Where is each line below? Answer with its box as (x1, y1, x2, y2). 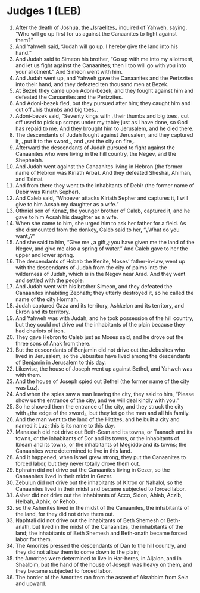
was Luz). (15, 384, 40, 391)
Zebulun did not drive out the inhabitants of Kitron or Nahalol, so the (15, 479, 183, 486)
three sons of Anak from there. (15, 340, 91, 347)
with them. (15, 371, 42, 378)
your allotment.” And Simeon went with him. (15, 68, 123, 75)
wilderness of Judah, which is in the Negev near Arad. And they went (15, 270, 186, 277)
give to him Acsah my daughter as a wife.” (15, 200, 119, 208)
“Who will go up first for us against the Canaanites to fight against (15, 30, 177, 37)
